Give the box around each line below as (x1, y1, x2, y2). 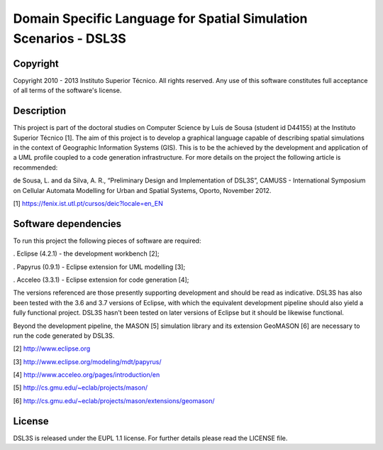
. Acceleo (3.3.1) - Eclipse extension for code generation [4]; (13, 275, 189, 284)
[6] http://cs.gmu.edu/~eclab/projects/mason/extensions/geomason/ (13, 396, 215, 405)
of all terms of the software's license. (13, 86, 122, 95)
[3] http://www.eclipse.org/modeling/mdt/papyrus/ (13, 357, 162, 366)
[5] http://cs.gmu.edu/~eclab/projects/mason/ (13, 383, 148, 392)
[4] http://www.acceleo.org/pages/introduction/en (13, 371, 160, 379)
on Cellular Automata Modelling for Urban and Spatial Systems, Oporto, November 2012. (13, 186, 272, 194)
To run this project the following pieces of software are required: (13, 236, 201, 245)
